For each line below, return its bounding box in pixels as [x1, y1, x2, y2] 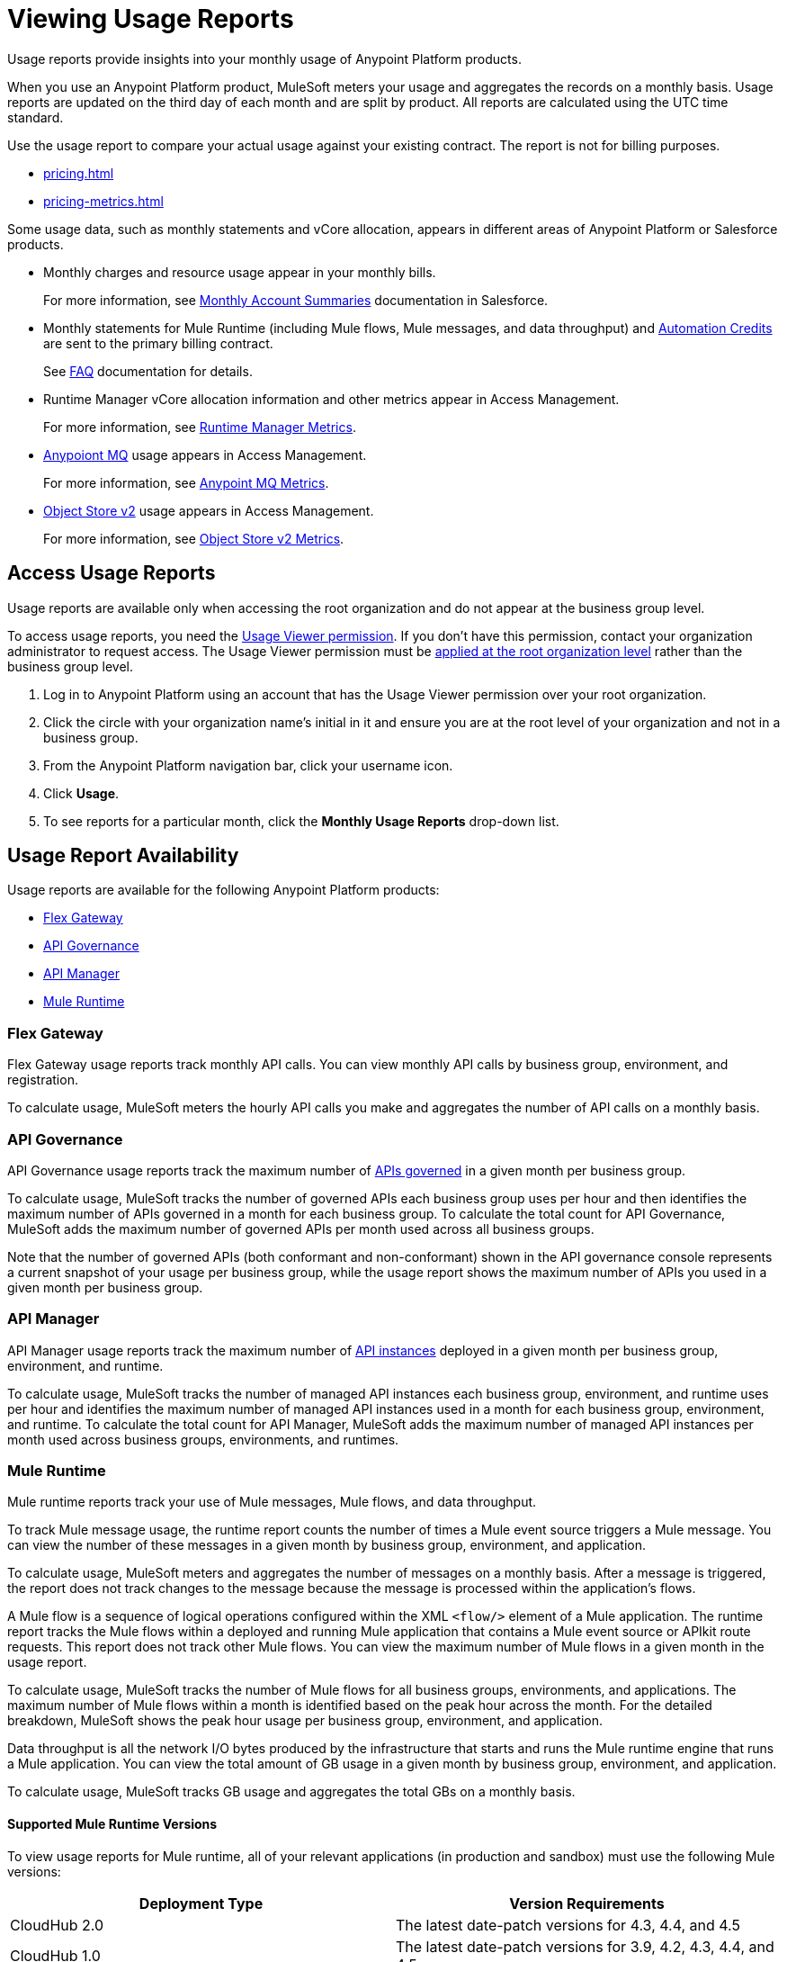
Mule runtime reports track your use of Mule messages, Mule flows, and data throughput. [7, 1494, 537, 1510]
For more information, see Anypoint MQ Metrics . [43, 474, 329, 490]
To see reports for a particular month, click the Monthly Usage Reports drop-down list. [43, 813, 559, 829]
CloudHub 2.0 [10, 1915, 104, 1934]
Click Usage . [43, 785, 120, 801]
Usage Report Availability [7, 844, 239, 868]
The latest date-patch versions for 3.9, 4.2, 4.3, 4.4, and [396, 1937, 774, 1956]
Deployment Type [139, 1894, 264, 1912]
